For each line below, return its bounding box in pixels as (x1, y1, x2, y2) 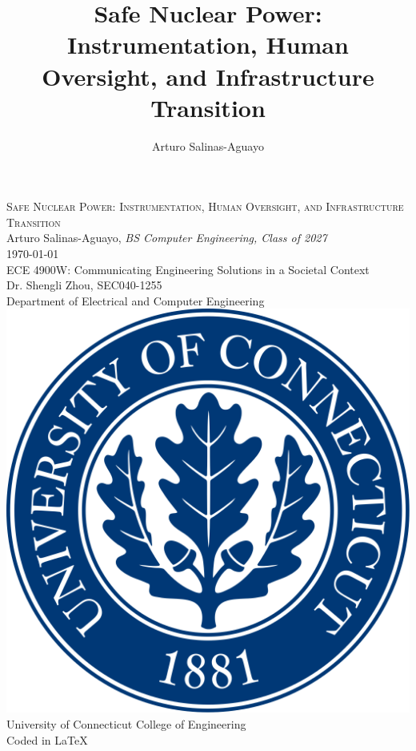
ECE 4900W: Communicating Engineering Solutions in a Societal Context (6, 260, 370, 277)
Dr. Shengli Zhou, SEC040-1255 (6, 277, 162, 293)
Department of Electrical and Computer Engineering (6, 292, 265, 309)
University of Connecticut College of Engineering (6, 716, 246, 733)
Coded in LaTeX (6, 731, 88, 748)
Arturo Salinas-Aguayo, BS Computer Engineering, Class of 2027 (6, 229, 327, 246)
